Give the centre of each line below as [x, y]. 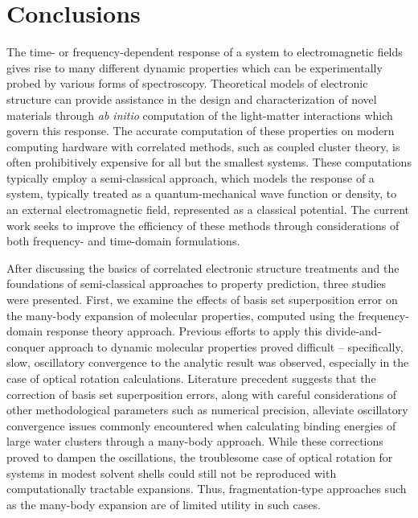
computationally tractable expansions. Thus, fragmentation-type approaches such [207, 489]
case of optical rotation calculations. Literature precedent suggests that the [191, 378]
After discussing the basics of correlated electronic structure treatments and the [203, 267]
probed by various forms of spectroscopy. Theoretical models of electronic [187, 83]
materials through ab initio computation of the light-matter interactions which [200, 115]
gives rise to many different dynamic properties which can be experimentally [195, 67]
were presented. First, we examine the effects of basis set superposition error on [202, 300]
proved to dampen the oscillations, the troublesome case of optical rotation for [200, 456]
